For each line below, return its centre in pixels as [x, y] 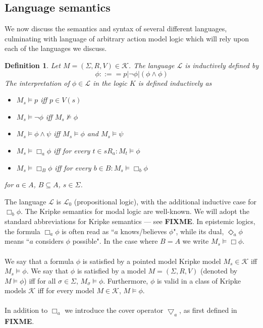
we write [196, 241]
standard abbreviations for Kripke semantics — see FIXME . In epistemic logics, [130, 221]
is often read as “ [88, 231]
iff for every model [66, 290]
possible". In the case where [115, 241]
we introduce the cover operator [114, 310]
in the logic [110, 83]
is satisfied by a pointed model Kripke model [152, 261]
